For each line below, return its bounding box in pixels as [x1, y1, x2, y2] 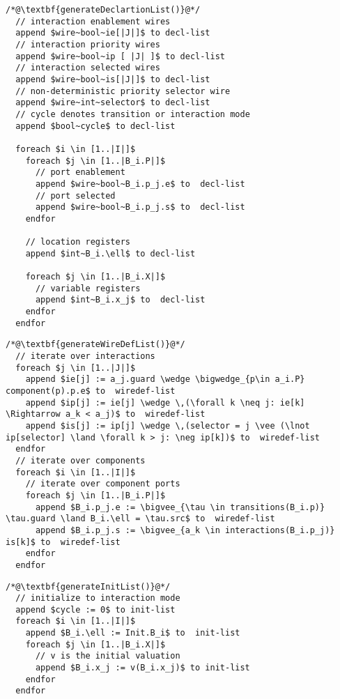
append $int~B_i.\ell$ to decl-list [25, 248, 196, 259]
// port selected [35, 190, 116, 201]
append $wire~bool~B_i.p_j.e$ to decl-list [35, 178, 245, 189]
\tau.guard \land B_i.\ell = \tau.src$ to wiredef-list [6, 514, 275, 524]
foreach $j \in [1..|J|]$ [15, 362, 136, 373]
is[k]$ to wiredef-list [6, 537, 121, 547]
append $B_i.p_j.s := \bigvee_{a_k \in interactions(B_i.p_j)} [35, 525, 335, 535]
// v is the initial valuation [35, 651, 180, 661]
